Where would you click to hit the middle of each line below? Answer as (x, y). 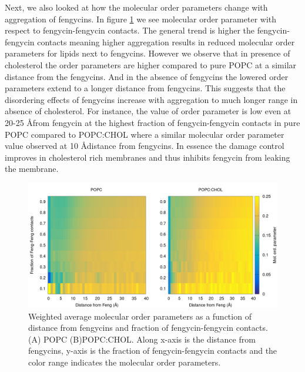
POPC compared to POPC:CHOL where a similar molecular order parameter (145, 134)
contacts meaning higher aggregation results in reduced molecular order (166, 41)
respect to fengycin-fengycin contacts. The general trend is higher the (130, 30)
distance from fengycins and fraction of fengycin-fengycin (131, 328)
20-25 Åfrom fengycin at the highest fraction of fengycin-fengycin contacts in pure (152, 122)
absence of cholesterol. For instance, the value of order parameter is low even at (148, 111)
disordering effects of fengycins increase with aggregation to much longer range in (151, 99)
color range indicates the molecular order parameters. (125, 362)
